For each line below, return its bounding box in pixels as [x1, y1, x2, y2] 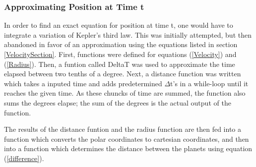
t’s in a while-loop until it [170, 78, 249, 88]
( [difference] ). [4, 153, 44, 163]
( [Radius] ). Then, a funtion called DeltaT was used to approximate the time [4, 58, 235, 69]
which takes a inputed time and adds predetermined [4, 78, 162, 88]
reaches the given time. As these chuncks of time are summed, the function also [4, 88, 246, 98]
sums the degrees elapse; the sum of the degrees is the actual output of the [4, 97, 231, 108]
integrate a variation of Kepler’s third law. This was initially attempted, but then [4, 29, 252, 40]
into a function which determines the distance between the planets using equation [4, 143, 253, 154]
